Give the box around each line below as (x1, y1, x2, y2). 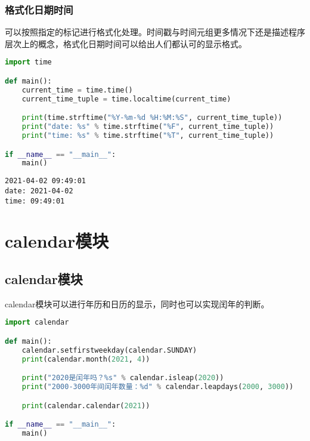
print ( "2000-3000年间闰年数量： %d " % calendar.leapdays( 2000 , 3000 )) (21, 383, 294, 391)
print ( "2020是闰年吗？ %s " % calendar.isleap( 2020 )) (21, 374, 224, 383)
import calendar (5, 318, 69, 327)
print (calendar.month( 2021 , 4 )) (21, 354, 150, 363)
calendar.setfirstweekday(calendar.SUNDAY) (21, 346, 197, 354)
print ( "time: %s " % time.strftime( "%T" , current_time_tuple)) (21, 131, 274, 140)
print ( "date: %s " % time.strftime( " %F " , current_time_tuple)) (21, 122, 274, 131)
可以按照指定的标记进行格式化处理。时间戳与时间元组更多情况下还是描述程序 (5, 26, 305, 38)
